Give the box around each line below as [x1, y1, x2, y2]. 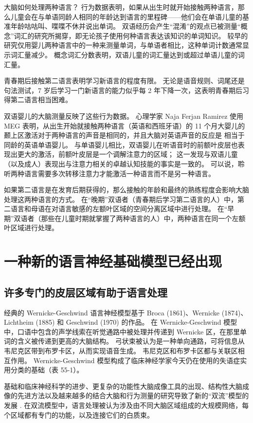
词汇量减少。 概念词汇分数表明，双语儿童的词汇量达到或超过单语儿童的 [10, 49, 238, 59]
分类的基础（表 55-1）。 [10, 365, 84, 375]
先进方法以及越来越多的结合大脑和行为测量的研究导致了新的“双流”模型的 [17, 390, 249, 401]
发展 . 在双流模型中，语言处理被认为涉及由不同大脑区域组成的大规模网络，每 [4, 400, 249, 410]
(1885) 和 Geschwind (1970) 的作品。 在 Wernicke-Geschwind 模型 [36, 317, 237, 327]
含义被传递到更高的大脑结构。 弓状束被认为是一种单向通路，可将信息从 [17, 336, 245, 346]
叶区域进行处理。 [4, 222, 58, 233]
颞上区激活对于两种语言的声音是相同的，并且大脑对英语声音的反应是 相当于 [4, 130, 245, 140]
